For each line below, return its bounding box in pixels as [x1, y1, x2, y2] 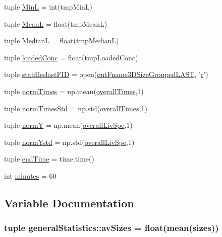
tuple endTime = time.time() [4, 153, 94, 164]
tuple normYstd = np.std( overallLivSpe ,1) [4, 136, 135, 147]
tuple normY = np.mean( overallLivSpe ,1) [4, 120, 133, 130]
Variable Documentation [4, 195, 134, 210]
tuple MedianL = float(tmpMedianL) [4, 35, 119, 46]
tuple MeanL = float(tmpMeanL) [4, 18, 107, 29]
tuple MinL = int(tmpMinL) [4, 2, 93, 12]
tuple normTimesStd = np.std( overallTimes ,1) [4, 103, 147, 113]
